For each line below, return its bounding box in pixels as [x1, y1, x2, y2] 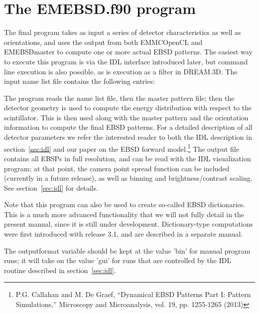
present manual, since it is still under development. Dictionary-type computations [4, 219, 254, 229]
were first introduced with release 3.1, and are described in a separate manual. [4, 229, 243, 239]
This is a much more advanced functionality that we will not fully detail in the [4, 209, 245, 219]
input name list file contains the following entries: [4, 76, 155, 86]
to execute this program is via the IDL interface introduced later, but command [4, 56, 248, 66]
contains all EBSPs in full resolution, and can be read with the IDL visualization [4, 153, 251, 163]
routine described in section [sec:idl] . [4, 265, 116, 275]
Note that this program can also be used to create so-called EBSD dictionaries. [4, 199, 246, 210]
